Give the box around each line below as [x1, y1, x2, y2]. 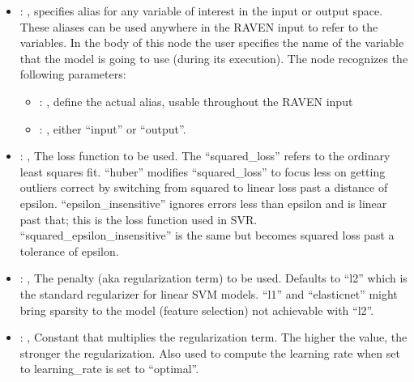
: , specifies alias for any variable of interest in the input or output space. [19, 2, 383, 19]
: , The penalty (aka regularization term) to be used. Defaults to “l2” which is [19, 270, 408, 286]
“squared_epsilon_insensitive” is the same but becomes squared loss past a [19, 227, 395, 244]
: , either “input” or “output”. [39, 120, 186, 137]
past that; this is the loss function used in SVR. [19, 210, 258, 227]
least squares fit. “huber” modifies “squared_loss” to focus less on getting [19, 163, 386, 180]
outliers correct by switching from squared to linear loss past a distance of [19, 179, 388, 196]
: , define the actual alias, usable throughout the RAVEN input [39, 92, 353, 109]
